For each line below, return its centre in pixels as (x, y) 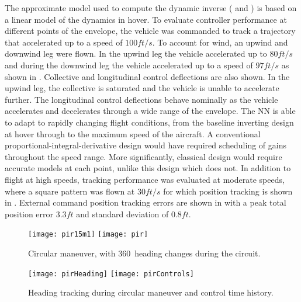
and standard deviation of (122, 214)
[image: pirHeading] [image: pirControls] (111, 274)
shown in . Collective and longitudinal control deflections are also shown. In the (147, 76)
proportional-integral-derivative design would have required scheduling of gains (146, 145)
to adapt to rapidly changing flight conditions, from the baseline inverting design (149, 122)
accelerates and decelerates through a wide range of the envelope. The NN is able (150, 111)
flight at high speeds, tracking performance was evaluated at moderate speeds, (145, 179)
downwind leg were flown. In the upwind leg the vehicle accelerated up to (136, 53)
